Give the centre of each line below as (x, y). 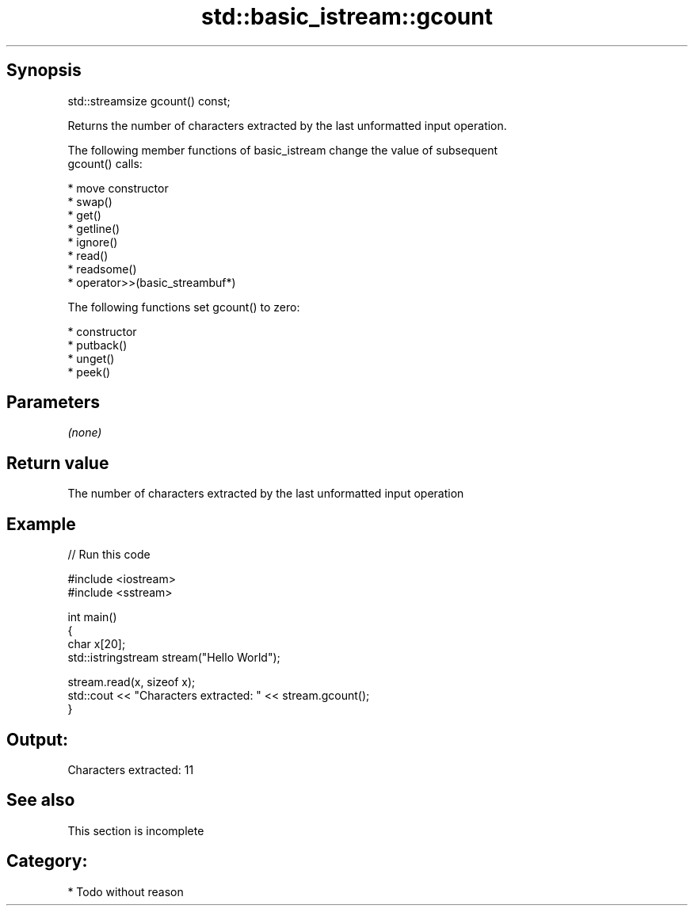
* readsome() (102, 269)
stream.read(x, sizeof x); (132, 682)
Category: (47, 861)
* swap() (90, 201)
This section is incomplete (136, 830)
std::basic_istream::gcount (347, 17)
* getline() (94, 228)
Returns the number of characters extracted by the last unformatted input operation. (287, 125)
